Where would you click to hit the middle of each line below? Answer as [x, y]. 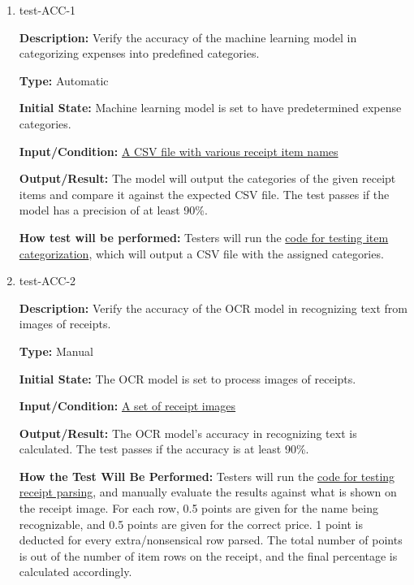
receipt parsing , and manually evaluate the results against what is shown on [208, 492]
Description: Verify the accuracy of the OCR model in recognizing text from [213, 308]
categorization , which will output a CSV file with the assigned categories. [201, 253]
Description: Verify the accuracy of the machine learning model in [188, 37]
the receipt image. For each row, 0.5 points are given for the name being [199, 508]
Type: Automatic [64, 80]
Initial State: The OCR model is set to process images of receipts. [188, 378]
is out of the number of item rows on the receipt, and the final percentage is [208, 555]
